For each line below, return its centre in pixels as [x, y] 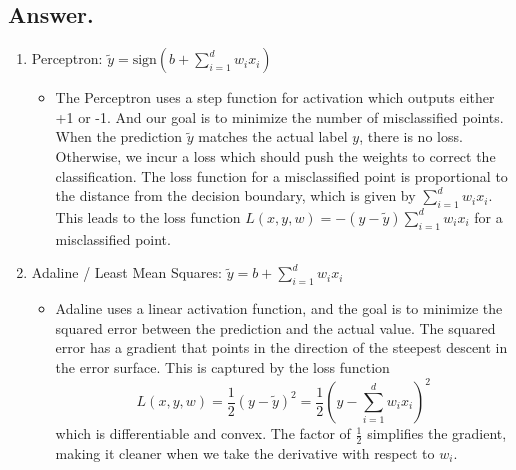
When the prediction [119, 136]
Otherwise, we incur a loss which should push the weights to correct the [275, 155]
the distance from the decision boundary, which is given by [235, 195]
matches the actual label [273, 136]
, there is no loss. [411, 136]
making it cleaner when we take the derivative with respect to [245, 452]
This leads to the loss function [148, 216]
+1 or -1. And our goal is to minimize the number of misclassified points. [279, 116]
